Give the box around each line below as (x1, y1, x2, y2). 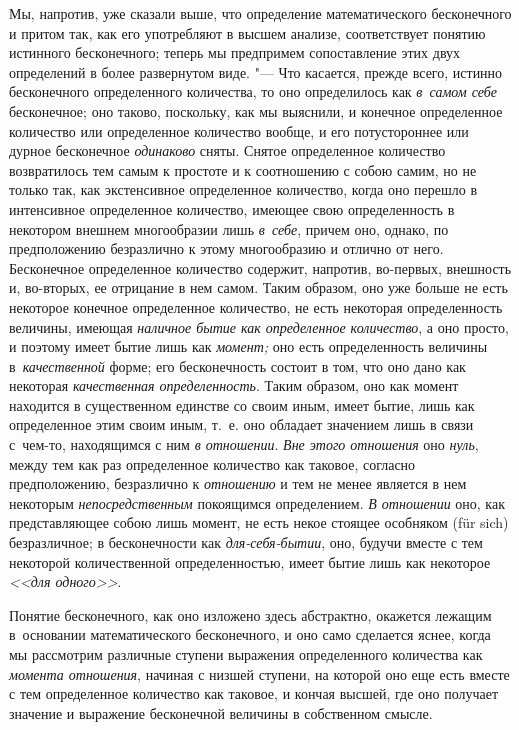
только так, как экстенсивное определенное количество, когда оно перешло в (9, 179, 478, 200)
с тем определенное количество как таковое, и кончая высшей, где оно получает (9, 683, 499, 704)
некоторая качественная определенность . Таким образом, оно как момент (9, 375, 459, 396)
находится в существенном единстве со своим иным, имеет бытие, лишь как (9, 394, 475, 415)
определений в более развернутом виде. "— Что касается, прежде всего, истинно (9, 61, 503, 82)
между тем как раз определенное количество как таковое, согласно (9, 453, 416, 474)
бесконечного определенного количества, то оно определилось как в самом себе (9, 81, 498, 102)
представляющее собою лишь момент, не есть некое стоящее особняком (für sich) (9, 512, 509, 533)
